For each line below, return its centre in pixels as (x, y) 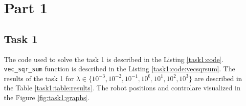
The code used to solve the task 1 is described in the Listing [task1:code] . (114, 59)
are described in (218, 78)
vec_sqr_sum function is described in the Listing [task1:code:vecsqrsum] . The (120, 69)
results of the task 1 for (39, 78)
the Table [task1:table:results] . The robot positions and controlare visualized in (122, 88)
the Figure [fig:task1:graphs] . (47, 97)
